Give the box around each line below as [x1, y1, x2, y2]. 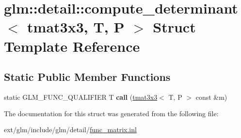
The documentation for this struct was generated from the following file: [4, 108, 219, 118]
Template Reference [4, 36, 140, 56]
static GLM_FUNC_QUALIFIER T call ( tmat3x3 [4, 92, 158, 102]
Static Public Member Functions [4, 69, 171, 84]
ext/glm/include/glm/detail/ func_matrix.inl [4, 124, 137, 135]
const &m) [195, 92, 227, 102]
